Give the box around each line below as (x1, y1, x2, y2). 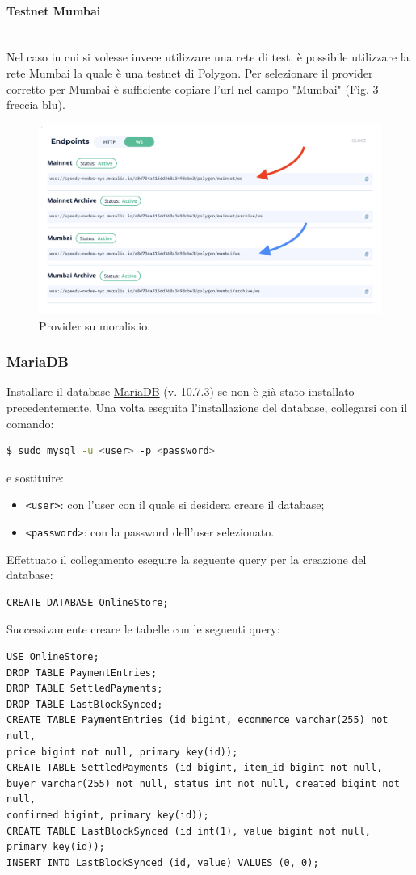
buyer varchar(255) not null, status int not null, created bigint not (6, 777, 400, 789)
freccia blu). (6, 96, 65, 113)
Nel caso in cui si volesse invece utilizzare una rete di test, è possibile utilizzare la (6, 48, 410, 65)
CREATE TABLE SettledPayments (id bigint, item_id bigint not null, (6, 762, 383, 774)
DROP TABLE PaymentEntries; (6, 667, 158, 679)
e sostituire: (6, 469, 64, 486)
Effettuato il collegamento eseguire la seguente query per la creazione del (6, 550, 367, 567)
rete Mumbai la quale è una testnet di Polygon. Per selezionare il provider (6, 64, 373, 81)
